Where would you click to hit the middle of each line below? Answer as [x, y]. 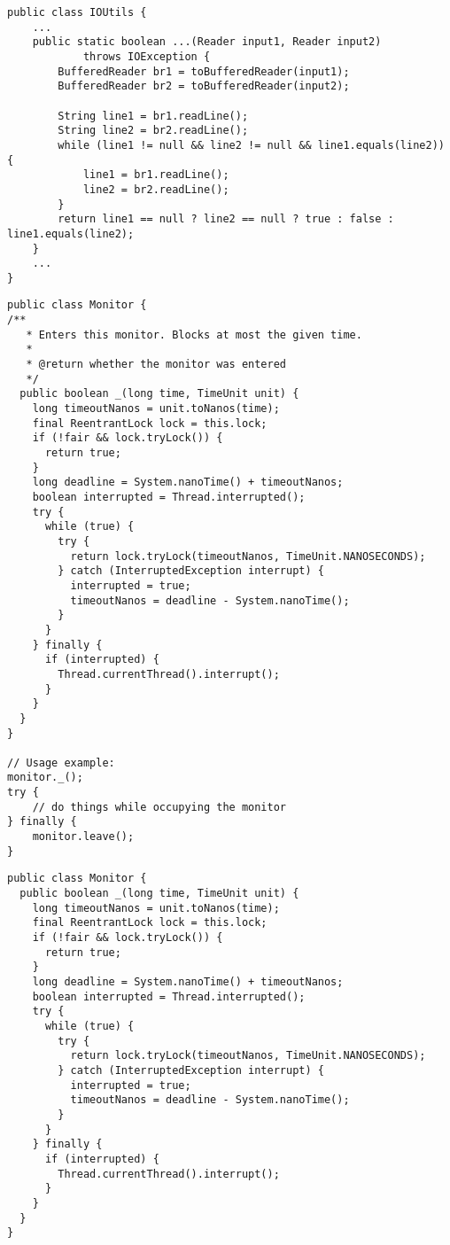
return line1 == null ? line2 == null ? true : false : [226, 219]
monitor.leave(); [83, 837]
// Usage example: [61, 763]
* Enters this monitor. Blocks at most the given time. [194, 335]
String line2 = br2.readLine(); [153, 131]
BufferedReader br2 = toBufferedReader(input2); [204, 86]
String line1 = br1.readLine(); [153, 116]
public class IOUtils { [77, 12]
